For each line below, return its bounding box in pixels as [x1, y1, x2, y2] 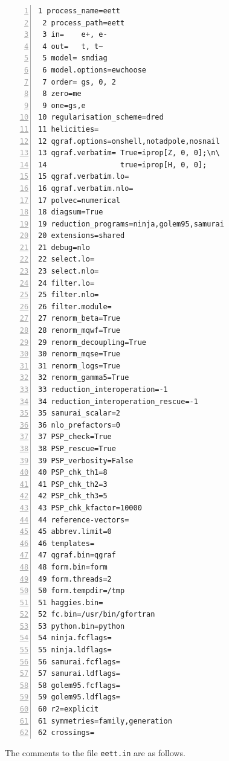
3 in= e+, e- [42, 30, 108, 39]
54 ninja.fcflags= [38, 634, 112, 643]
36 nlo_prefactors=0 [38, 420, 121, 429]
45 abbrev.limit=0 [38, 527, 112, 536]
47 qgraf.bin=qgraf [38, 551, 116, 560]
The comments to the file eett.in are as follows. [5, 746, 185, 759]
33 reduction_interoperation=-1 [38, 385, 168, 394]
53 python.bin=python [38, 621, 125, 631]
